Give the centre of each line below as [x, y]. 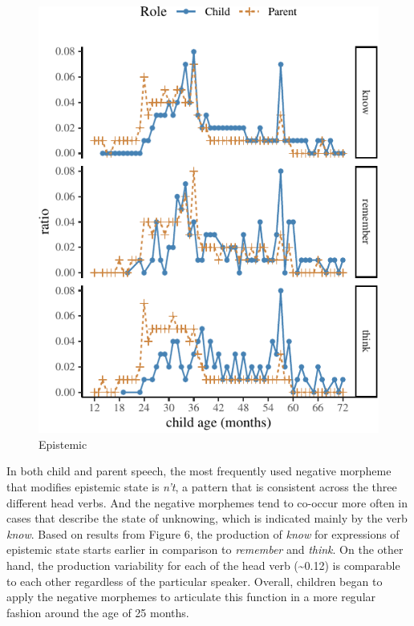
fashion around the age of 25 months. [98, 612]
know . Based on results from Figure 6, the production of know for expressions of [203, 533]
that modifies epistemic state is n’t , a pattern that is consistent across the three [202, 487]
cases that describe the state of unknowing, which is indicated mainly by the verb [207, 518]
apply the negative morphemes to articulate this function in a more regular [191, 597]
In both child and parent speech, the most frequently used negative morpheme [199, 471]
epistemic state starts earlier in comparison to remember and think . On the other [205, 549]
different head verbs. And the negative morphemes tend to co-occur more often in [207, 502]
